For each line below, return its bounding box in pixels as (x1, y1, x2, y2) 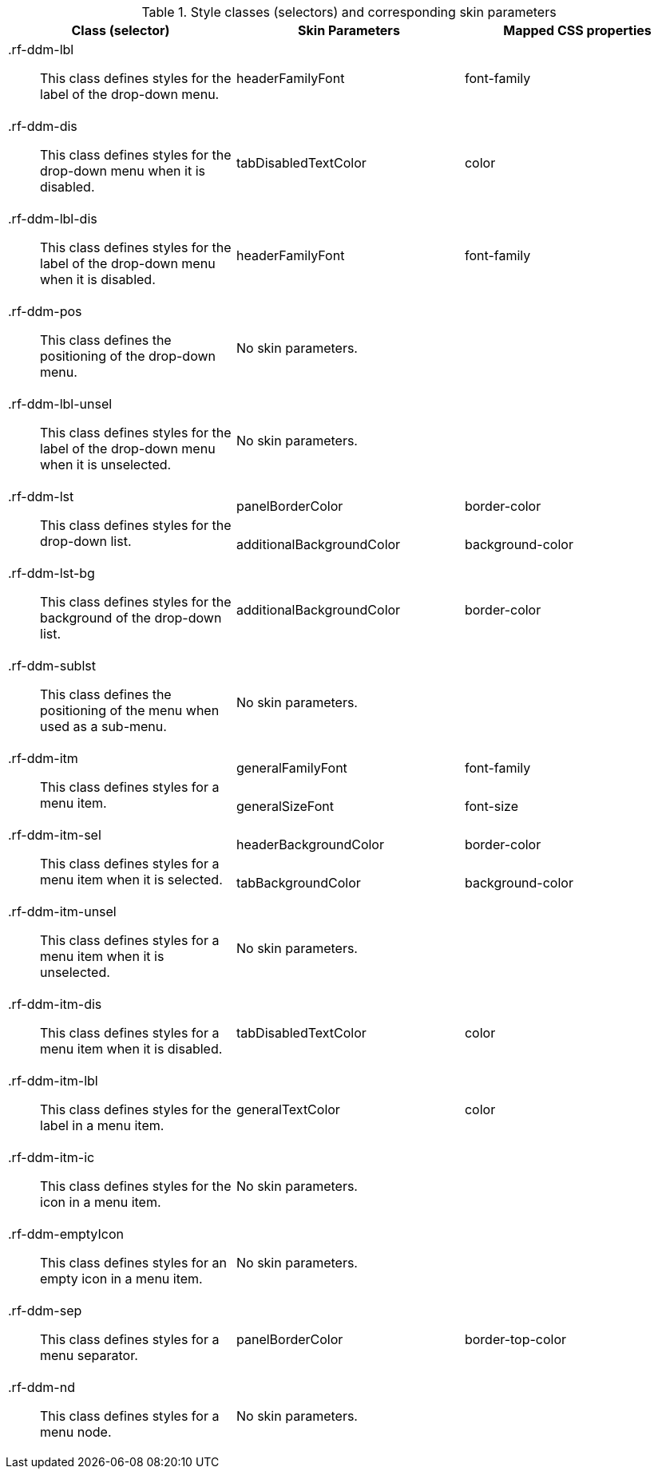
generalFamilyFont (236, 760, 347, 776)
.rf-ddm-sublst (8, 658, 96, 674)
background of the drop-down (40, 610, 222, 626)
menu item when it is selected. (40, 872, 223, 888)
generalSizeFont (236, 798, 334, 814)
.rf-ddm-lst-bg (8, 565, 95, 581)
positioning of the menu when (40, 702, 220, 718)
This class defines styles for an (40, 1255, 227, 1271)
